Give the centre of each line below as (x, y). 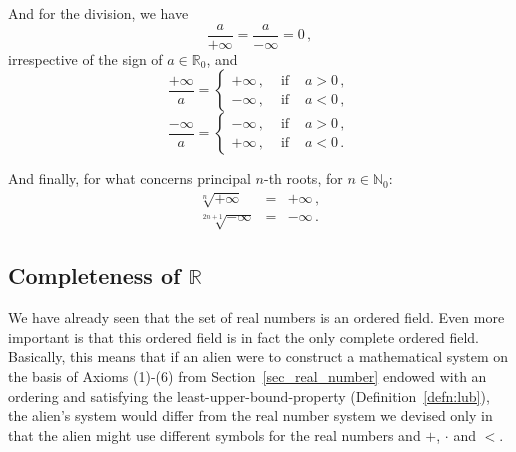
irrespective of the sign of (85, 58)
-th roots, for (303, 178)
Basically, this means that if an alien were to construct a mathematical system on (258, 356)
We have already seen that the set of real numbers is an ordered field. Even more (256, 317)
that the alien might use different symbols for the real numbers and (214, 434)
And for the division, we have (98, 13)
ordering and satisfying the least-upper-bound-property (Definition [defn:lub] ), (249, 395)
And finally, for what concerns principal (129, 178)
